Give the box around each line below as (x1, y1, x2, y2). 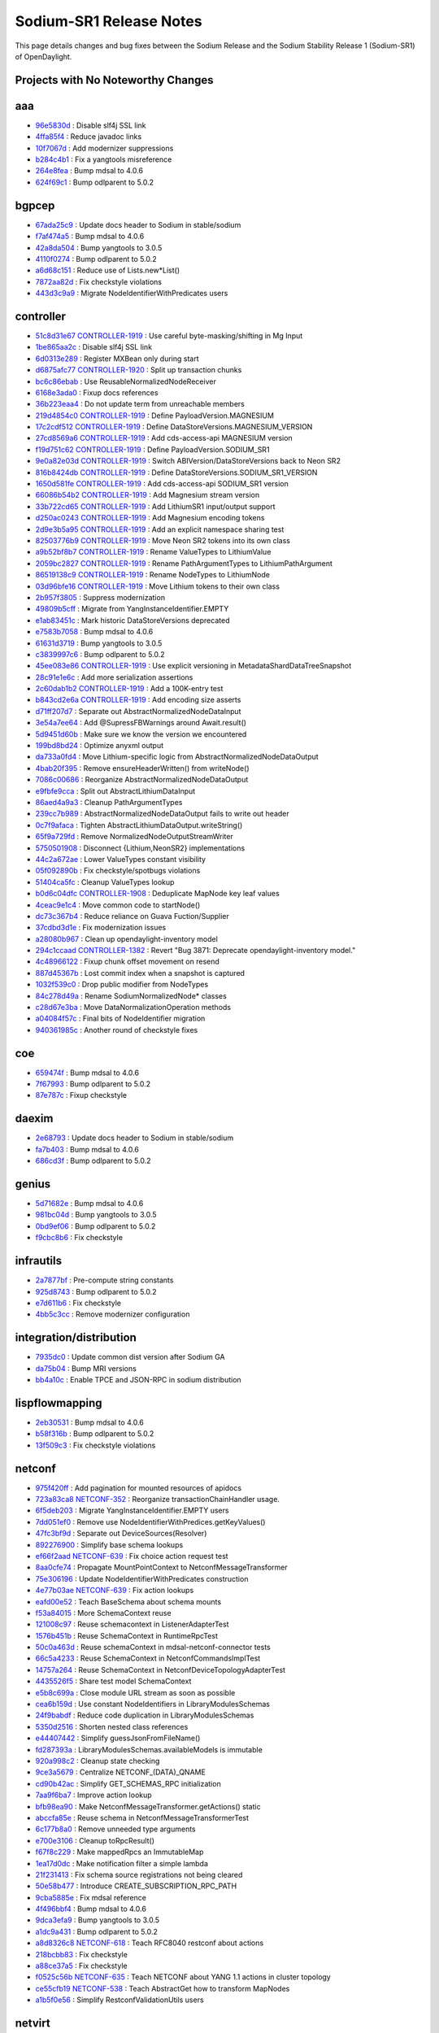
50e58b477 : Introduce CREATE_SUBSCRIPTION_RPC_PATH (35, 1881, 237, 1891)
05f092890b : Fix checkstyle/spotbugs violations (35, 866, 201, 876)
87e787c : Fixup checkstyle (35, 1091, 128, 1100)
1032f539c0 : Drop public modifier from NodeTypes (35, 980, 209, 990)
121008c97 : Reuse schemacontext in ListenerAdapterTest (35, 1619, 229, 1630)
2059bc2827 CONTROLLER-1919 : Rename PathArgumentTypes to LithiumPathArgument (35, 558, 333, 568)
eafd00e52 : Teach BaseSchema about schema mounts (35, 1596, 222, 1606)
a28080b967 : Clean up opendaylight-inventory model (35, 934, 219, 943)
